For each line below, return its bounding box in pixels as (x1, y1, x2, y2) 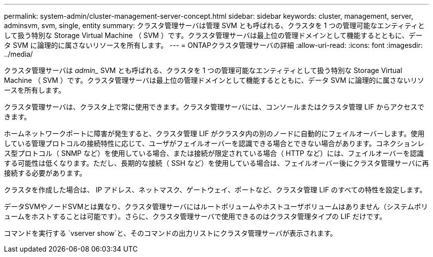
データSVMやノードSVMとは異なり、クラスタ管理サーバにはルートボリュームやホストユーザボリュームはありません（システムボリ (4, 202, 428, 211)
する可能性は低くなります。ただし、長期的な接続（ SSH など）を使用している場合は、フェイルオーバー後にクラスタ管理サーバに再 (4, 159, 429, 167)
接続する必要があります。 (4, 169, 87, 177)
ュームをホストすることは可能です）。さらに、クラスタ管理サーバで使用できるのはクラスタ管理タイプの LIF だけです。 (4, 212, 387, 220)
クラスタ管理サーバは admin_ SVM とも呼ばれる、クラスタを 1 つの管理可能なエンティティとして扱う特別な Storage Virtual (4, 66, 402, 74)
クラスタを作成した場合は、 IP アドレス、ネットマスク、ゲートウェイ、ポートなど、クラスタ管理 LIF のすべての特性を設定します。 (4, 185, 427, 194)
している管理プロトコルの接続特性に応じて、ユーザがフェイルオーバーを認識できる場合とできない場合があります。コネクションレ (4, 139, 425, 147)
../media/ (4, 50, 33, 58)
